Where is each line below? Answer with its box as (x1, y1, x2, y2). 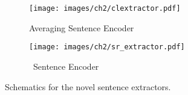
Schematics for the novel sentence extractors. (5, 80, 171, 93)
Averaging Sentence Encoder (29, 21, 134, 34)
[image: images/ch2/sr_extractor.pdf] (29, 43, 185, 52)
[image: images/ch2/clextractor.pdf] (29, 4, 181, 13)
